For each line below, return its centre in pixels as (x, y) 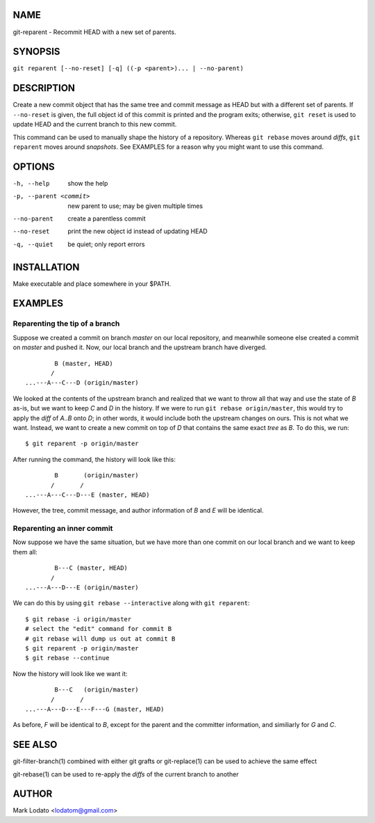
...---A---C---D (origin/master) (82, 383)
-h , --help (31, 183)
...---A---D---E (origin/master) (82, 587)
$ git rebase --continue (67, 658)
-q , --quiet (33, 244)
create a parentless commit (107, 218)
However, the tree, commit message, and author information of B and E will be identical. (138, 511)
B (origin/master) (97, 476)
